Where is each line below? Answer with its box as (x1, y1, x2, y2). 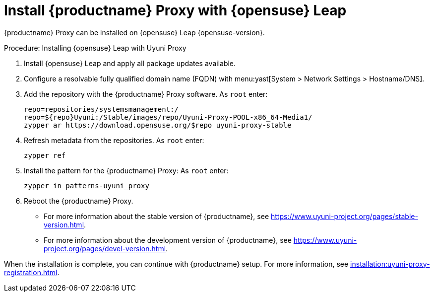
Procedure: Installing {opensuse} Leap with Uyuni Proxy (4, 43, 186, 52)
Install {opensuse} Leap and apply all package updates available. (24, 59, 236, 68)
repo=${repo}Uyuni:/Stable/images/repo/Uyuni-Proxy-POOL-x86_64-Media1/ (24, 113, 312, 121)
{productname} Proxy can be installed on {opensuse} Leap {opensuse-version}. (4, 28, 265, 37)
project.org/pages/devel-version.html (44, 244, 166, 253)
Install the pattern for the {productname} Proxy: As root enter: (24, 166, 229, 175)
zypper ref (24, 151, 66, 159)
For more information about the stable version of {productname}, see (44, 212, 269, 221)
